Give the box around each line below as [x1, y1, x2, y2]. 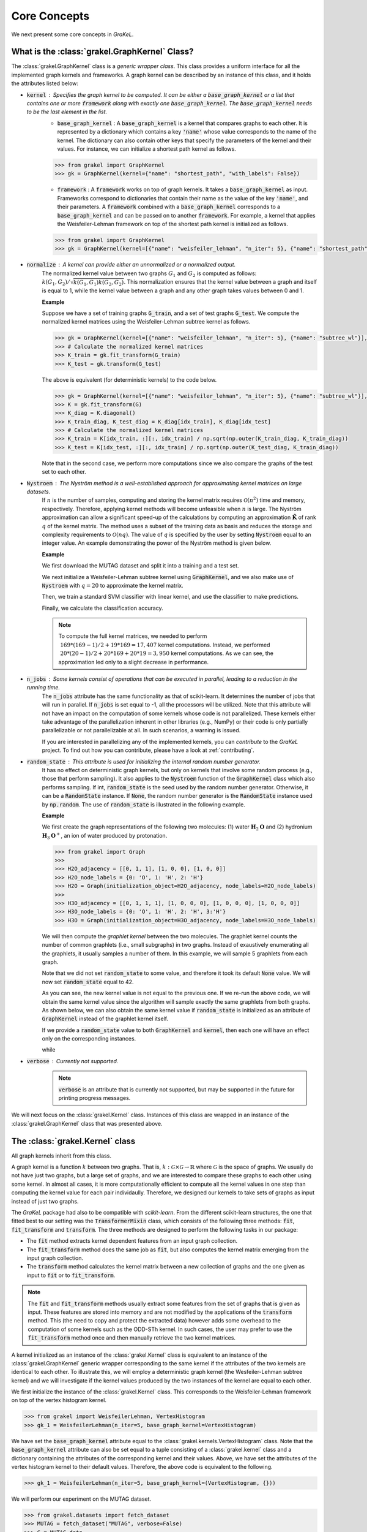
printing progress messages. [58, 1094, 131, 1102]
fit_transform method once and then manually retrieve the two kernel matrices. [28, 1334, 235, 1341]
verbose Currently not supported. [26, 1057, 119, 1064]
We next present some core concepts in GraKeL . [11, 31, 134, 38]
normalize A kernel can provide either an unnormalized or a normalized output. [26, 261, 236, 268]
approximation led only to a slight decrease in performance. [58, 658, 209, 666]
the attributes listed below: [11, 80, 79, 87]
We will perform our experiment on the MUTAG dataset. [11, 1495, 152, 1503]
